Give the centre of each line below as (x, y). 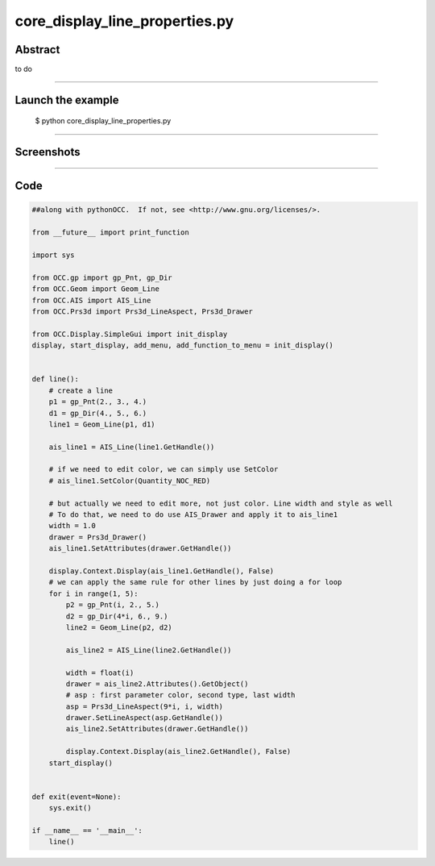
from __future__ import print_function (110, 233)
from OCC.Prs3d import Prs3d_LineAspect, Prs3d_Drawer (142, 312)
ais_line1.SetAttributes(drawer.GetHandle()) (140, 549)
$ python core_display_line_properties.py (103, 121)
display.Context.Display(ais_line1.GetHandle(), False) (162, 571)
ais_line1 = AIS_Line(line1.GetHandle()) (132, 447)
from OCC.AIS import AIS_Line (91, 300)
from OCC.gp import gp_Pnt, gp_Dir (102, 277)
